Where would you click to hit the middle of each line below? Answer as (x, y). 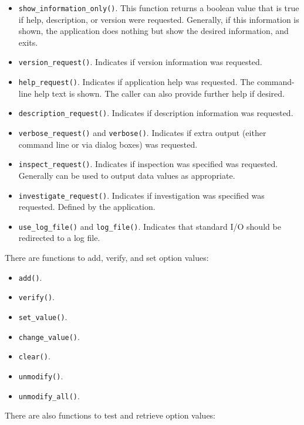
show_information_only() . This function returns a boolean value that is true (159, 8)
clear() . (34, 356)
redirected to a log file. (59, 238)
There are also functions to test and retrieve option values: (110, 415)
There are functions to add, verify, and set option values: (107, 257)
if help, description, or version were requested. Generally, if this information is (159, 19)
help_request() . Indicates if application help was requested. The (136, 82)
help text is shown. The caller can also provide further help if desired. (159, 93)
